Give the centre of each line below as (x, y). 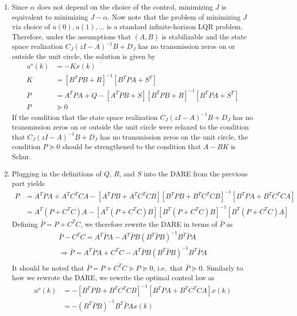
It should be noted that (48, 267)
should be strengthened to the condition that (132, 146)
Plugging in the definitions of (57, 173)
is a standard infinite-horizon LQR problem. (175, 26)
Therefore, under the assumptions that (71, 36)
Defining (25, 224)
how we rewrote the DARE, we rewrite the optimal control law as (113, 277)
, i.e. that (168, 267)
